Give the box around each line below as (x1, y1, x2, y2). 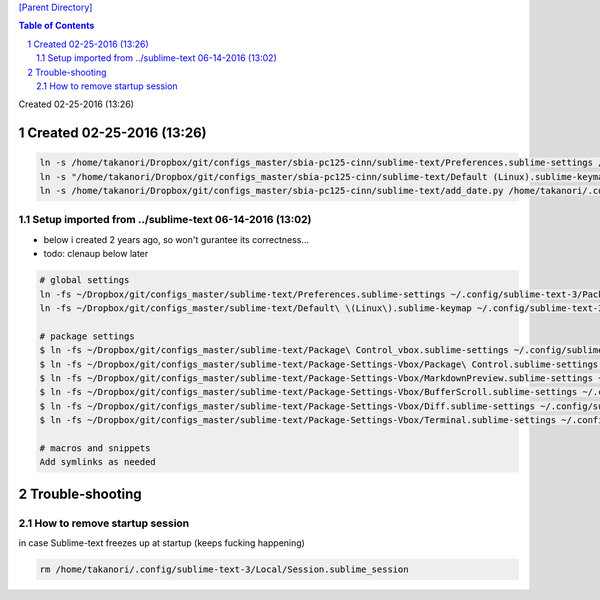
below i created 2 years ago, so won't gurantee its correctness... (43, 233, 310, 245)
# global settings (39, 275, 130, 286)
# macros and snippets (39, 442, 151, 454)
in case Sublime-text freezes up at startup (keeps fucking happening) (18, 537, 305, 549)
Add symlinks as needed (39, 456, 157, 468)
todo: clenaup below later (43, 248, 149, 260)
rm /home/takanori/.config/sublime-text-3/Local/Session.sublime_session (39, 564, 409, 575)
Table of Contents (18, 20, 95, 32)
